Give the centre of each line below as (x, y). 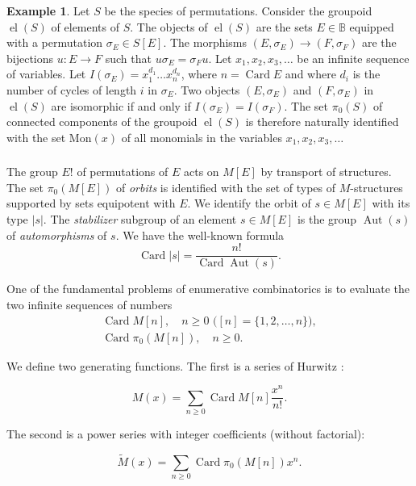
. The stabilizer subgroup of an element (140, 219)
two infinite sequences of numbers (89, 304)
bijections (30, 58)
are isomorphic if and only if (121, 105)
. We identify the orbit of (249, 203)
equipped (372, 26)
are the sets (284, 26)
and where (310, 74)
